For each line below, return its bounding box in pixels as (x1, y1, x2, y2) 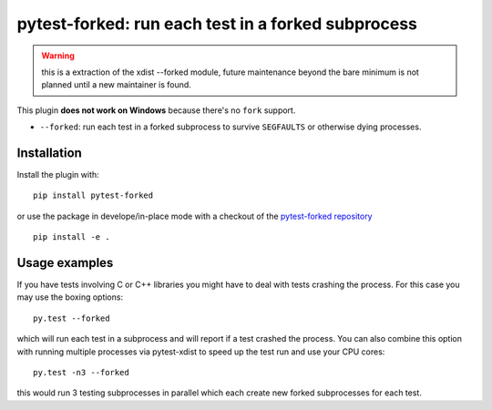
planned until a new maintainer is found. (41, 79, 191, 90)
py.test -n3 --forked (33, 367, 129, 378)
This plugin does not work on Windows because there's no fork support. (16, 105, 296, 116)
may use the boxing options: (16, 292, 123, 302)
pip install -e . (33, 232, 110, 242)
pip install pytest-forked (33, 190, 154, 200)
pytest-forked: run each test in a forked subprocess (16, 14, 418, 34)
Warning (41, 50, 75, 61)
